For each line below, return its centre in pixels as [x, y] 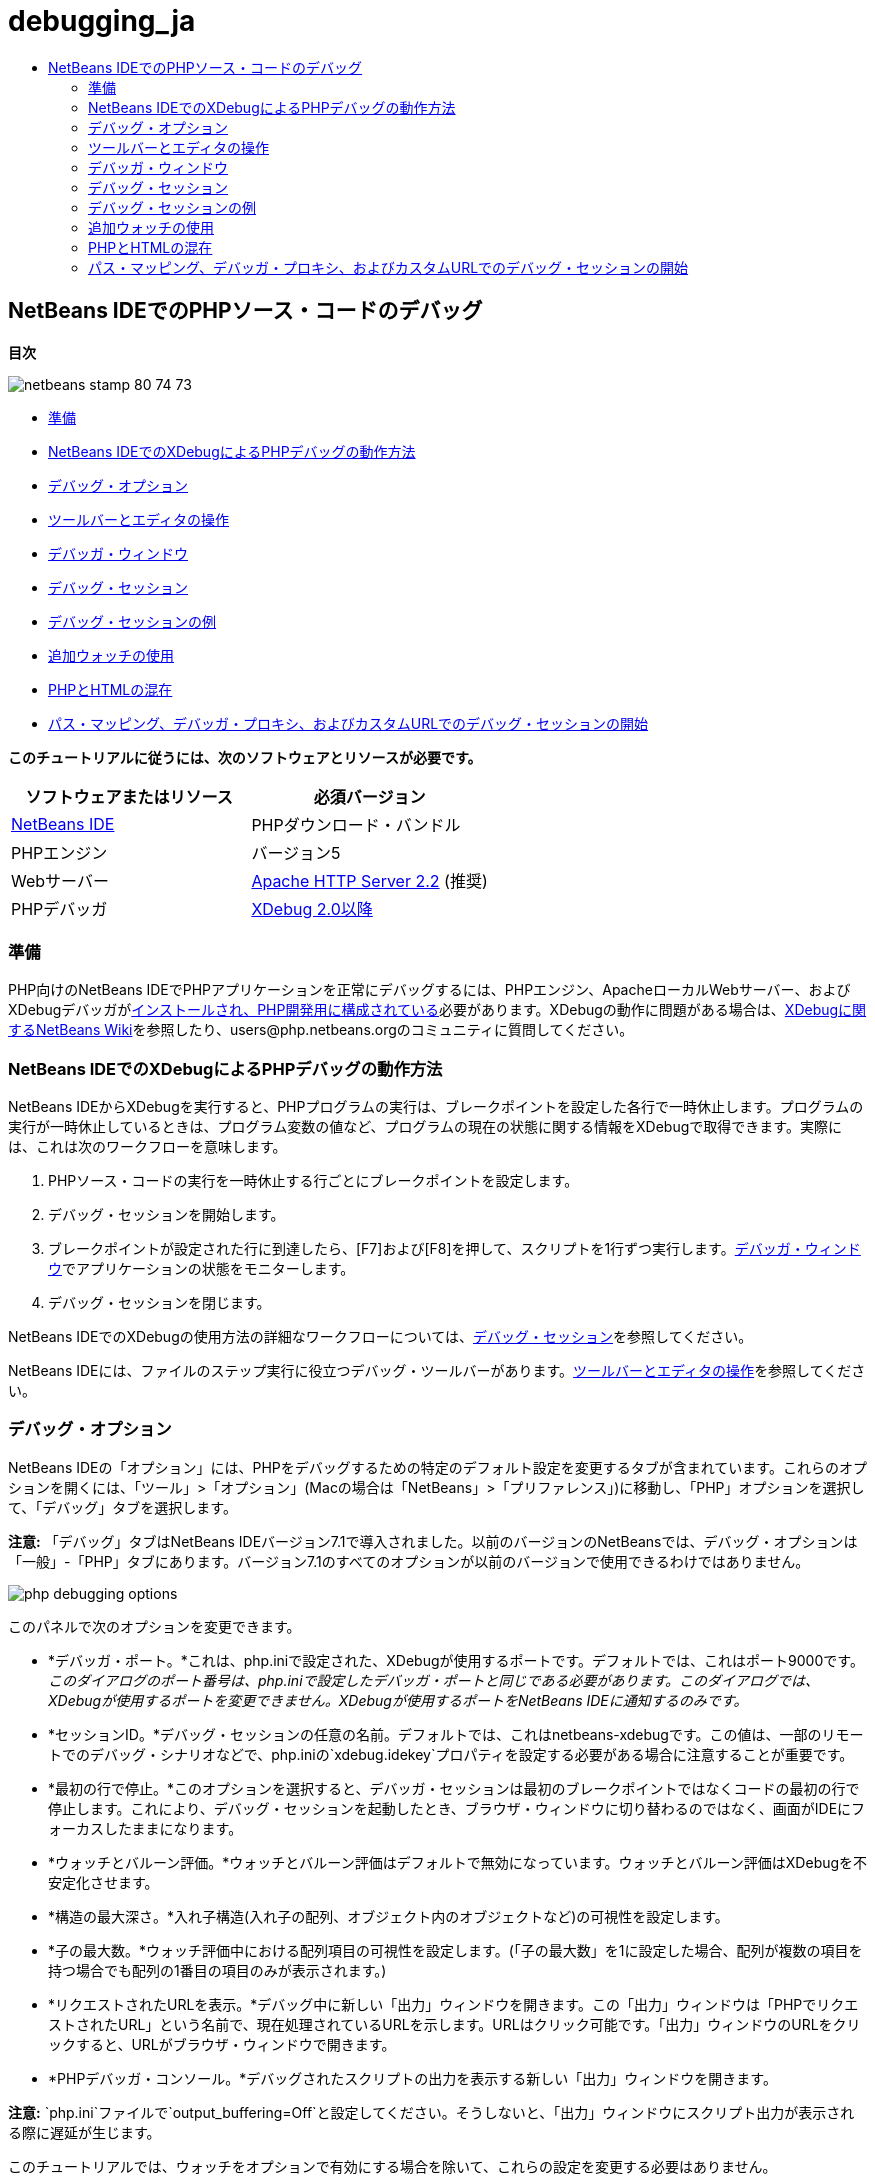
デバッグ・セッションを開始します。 [166, 1215]
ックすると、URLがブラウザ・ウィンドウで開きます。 [222, 2044]
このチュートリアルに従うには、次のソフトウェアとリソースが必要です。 [245, 757]
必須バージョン [369, 796]
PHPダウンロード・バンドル [356, 824]
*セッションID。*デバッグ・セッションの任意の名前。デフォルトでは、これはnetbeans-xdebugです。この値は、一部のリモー [456, 1734]
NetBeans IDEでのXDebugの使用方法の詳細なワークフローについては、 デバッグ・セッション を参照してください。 [380, 1337]
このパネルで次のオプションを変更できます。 [154, 1626]
